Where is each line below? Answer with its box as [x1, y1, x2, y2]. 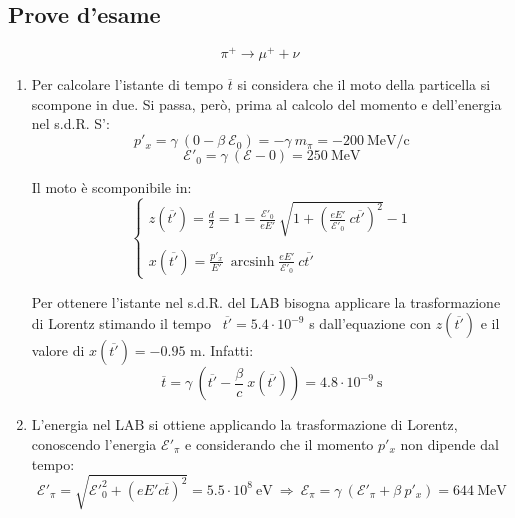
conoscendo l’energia [31, 434, 157, 454]
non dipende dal [400, 434, 499, 454]
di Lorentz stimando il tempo [31, 313, 211, 334]
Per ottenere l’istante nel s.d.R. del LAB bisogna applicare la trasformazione [31, 291, 501, 312]
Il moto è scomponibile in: [31, 177, 192, 198]
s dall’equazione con [309, 313, 431, 334]
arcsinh [230, 254, 275, 269]
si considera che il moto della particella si [237, 74, 491, 95]
